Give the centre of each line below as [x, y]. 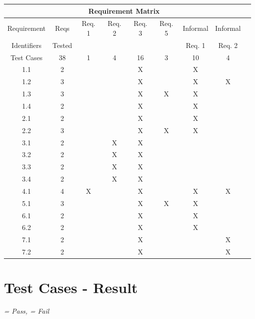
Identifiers [26, 45]
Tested [63, 45]
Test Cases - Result [71, 287]
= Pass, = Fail [27, 311]
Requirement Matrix [124, 11]
